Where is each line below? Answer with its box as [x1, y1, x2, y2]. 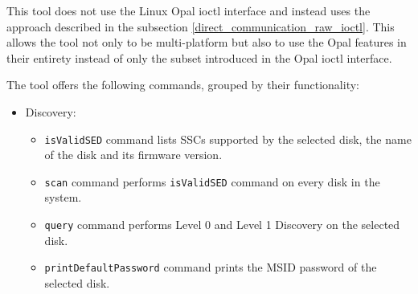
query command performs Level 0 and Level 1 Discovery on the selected [44, 216, 400, 233]
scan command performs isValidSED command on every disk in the [44, 173, 380, 190]
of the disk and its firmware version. [44, 146, 223, 163]
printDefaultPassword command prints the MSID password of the [44, 259, 377, 276]
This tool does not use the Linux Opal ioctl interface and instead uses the [6, 2, 371, 18]
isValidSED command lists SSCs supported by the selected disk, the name [44, 130, 412, 147]
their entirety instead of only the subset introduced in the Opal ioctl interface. [6, 49, 392, 66]
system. [44, 189, 82, 206]
